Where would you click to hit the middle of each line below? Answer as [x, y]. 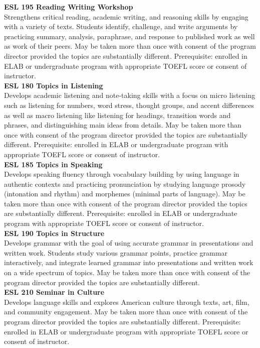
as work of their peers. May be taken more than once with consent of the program [130, 46]
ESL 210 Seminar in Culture [54, 292]
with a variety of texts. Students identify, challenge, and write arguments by [121, 26]
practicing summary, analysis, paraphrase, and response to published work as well [129, 36]
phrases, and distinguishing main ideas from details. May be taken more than [123, 125]
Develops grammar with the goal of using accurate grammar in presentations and [129, 243]
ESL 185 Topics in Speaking [53, 164]
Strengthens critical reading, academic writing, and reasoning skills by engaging [126, 16]
